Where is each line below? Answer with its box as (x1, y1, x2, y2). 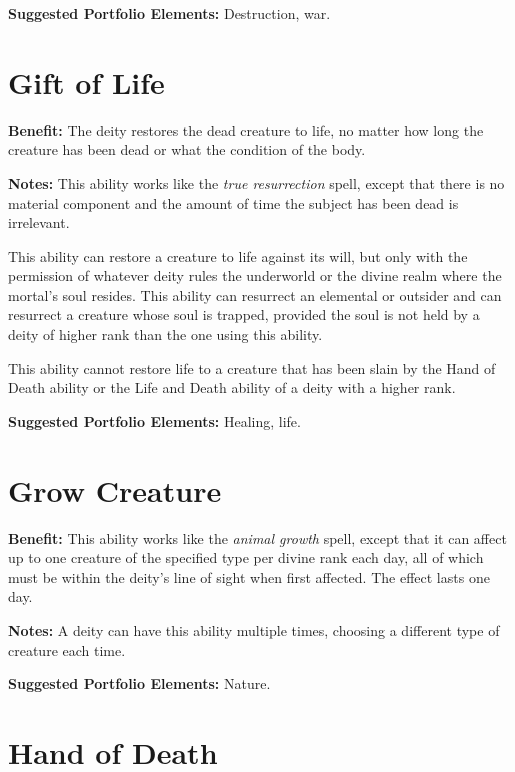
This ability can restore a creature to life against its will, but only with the (8, 245, 468, 266)
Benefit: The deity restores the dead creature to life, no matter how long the (8, 119, 484, 140)
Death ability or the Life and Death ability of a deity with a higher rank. (8, 377, 456, 398)
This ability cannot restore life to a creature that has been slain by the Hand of (8, 357, 496, 378)
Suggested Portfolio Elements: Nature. (8, 673, 271, 694)
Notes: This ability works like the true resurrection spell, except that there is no (8, 172, 505, 193)
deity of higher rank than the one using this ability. (8, 324, 323, 345)
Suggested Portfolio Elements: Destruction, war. (8, 3, 331, 23)
